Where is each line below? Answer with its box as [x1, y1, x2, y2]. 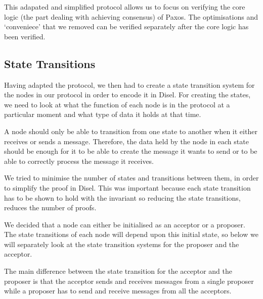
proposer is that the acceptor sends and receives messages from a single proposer [4, 275, 254, 286]
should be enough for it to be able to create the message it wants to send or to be [4, 146, 257, 156]
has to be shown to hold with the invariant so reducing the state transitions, [4, 192, 241, 203]
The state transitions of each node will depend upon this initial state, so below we [4, 229, 258, 240]
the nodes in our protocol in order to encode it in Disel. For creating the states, [4, 89, 251, 100]
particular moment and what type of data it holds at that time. [4, 109, 201, 119]
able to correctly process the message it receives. [4, 155, 154, 166]
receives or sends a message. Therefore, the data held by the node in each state [4, 136, 249, 146]
